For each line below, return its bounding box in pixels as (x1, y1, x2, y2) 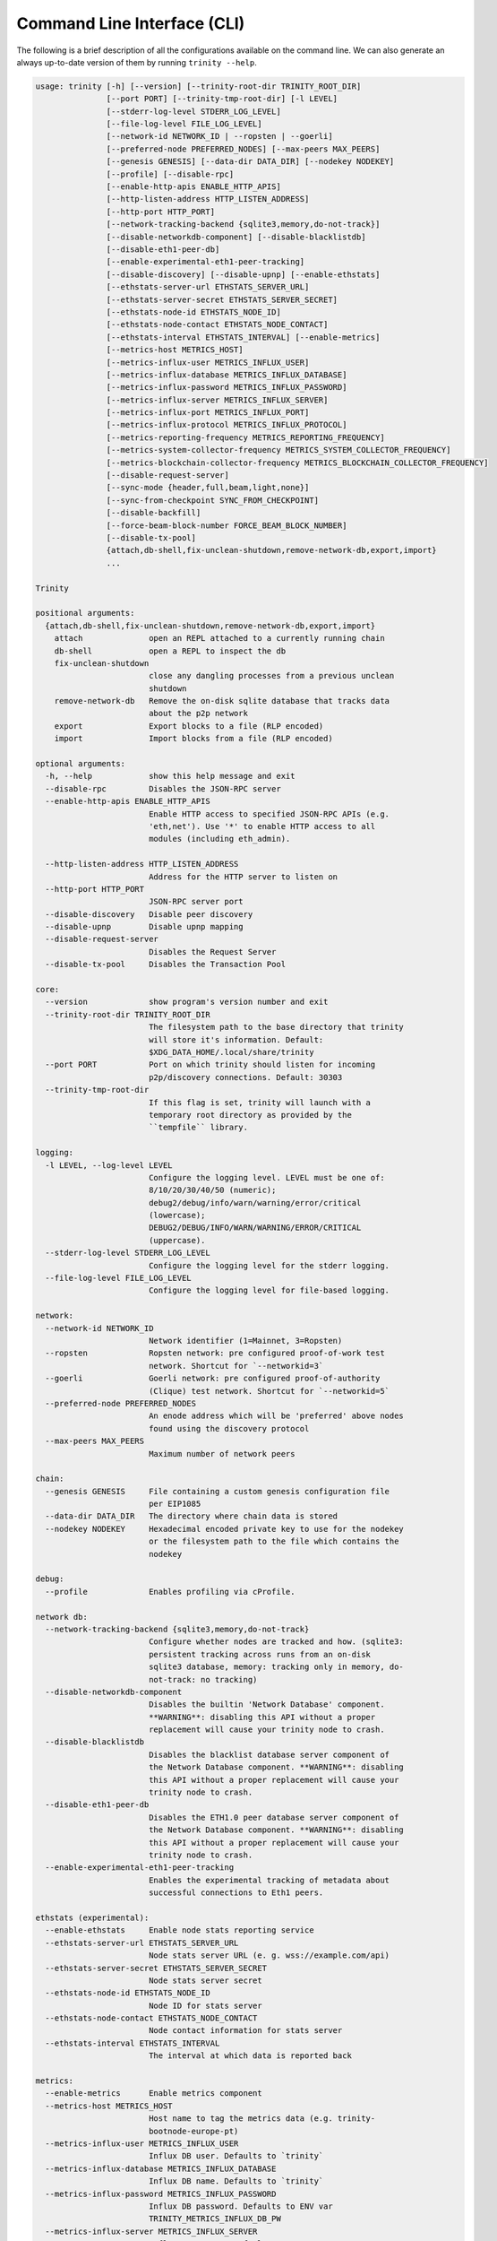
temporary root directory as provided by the (148, 1110, 353, 1120)
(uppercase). (148, 1235, 206, 1245)
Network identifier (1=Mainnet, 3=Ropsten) (148, 1336, 343, 1345)
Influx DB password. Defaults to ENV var (148, 2201, 333, 2211)
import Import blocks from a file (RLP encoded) (54, 733, 333, 744)
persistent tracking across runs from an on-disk (148, 1649, 372, 1659)
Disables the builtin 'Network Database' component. (148, 1700, 385, 1709)
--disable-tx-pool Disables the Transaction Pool (45, 959, 287, 970)
